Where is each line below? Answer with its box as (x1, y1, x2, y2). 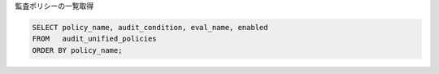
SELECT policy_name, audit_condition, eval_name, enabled (32, 23, 268, 32)
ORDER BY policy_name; (32, 46, 123, 54)
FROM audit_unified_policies (32, 34, 158, 44)
